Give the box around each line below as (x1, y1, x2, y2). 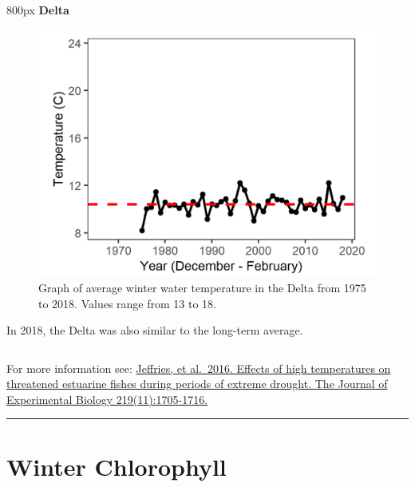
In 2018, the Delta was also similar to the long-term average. (6, 322, 303, 339)
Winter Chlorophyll (6, 449, 227, 482)
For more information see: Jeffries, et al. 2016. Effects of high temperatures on (6, 359, 391, 376)
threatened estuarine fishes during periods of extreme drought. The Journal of (6, 375, 388, 392)
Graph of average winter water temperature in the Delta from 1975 (38, 279, 366, 295)
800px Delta (6, 2, 69, 18)
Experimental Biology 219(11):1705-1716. (6, 390, 208, 407)
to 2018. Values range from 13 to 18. (38, 295, 216, 311)
